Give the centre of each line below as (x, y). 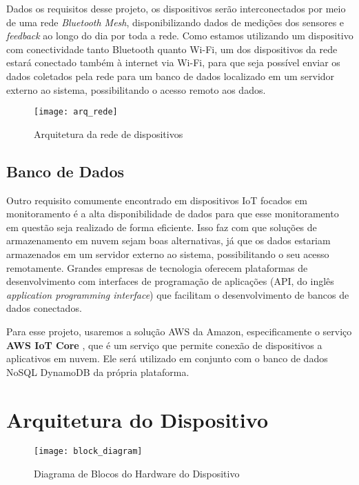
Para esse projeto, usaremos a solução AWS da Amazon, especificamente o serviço (179, 331)
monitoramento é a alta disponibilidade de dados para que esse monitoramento (173, 214)
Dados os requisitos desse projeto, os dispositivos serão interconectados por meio (176, 8)
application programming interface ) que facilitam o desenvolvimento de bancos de (178, 294)
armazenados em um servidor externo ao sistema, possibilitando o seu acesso (168, 254)
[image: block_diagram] (88, 452)
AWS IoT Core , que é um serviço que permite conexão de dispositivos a (164, 345)
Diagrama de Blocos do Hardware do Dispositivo (137, 474)
